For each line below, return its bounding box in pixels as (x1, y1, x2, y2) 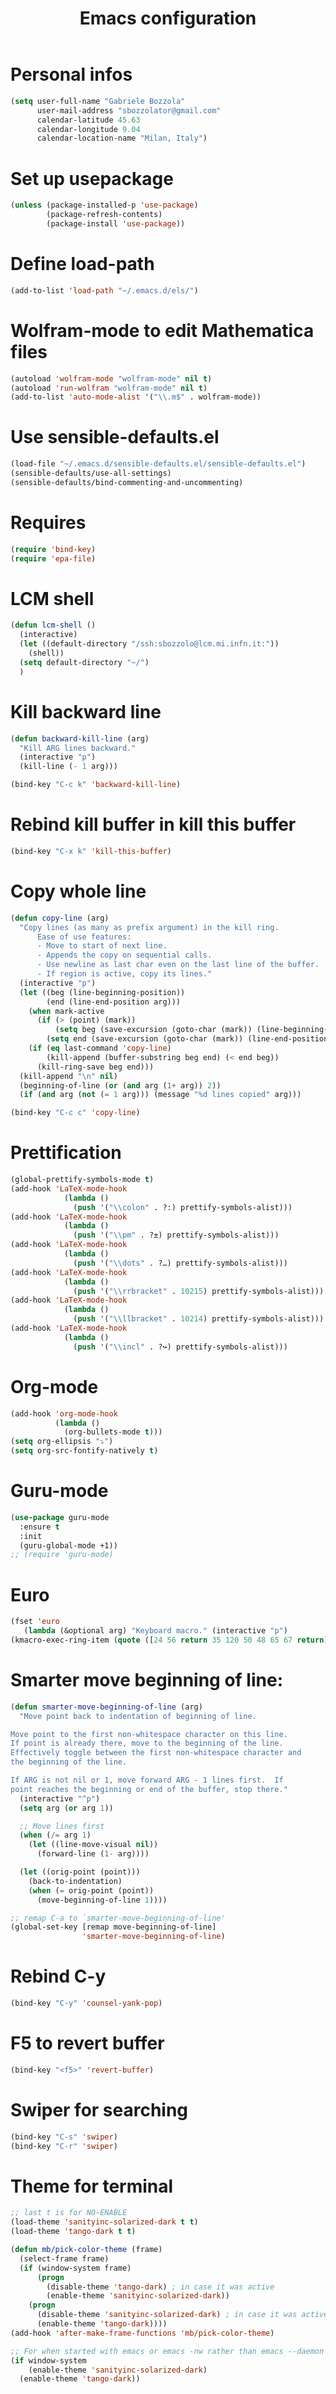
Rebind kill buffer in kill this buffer (10, 813, 297, 836)
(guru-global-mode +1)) (19, 1540, 118, 1551)
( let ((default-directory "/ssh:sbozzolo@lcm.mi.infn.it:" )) (19, 639, 280, 649)
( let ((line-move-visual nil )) (28, 1840, 159, 1850)
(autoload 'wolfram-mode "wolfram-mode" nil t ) (10, 373, 213, 384)
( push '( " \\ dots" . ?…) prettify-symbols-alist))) (73, 1258, 288, 1268)
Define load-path (10, 253, 155, 276)
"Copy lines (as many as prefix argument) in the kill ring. (19, 922, 280, 932)
